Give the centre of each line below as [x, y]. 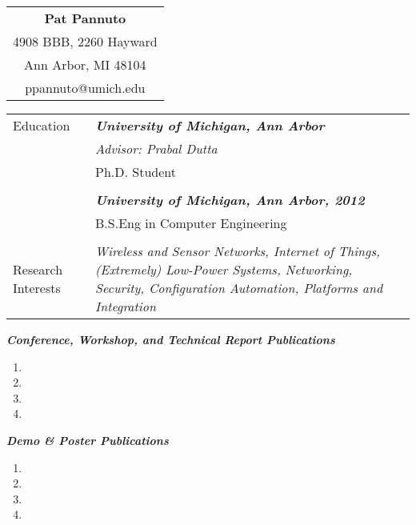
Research [38, 269]
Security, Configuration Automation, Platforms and [239, 288]
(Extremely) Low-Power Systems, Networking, [224, 269]
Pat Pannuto [85, 18]
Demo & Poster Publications [88, 440]
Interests [37, 288]
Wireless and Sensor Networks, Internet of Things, [238, 251]
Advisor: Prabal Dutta [156, 148]
